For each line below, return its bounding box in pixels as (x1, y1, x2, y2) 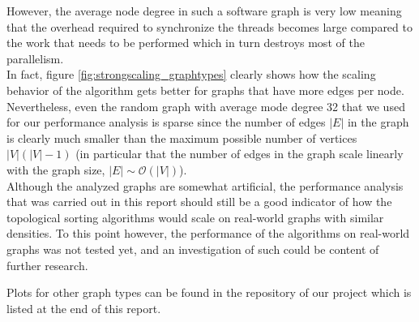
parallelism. (6, 49, 64, 67)
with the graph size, (6, 161, 105, 178)
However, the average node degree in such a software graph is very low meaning (6, 2, 402, 19)
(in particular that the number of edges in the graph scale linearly (75, 145, 404, 162)
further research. (6, 256, 88, 273)
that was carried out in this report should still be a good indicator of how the (6, 193, 392, 210)
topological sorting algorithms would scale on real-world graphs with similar (6, 208, 384, 225)
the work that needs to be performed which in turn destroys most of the (6, 34, 365, 51)
